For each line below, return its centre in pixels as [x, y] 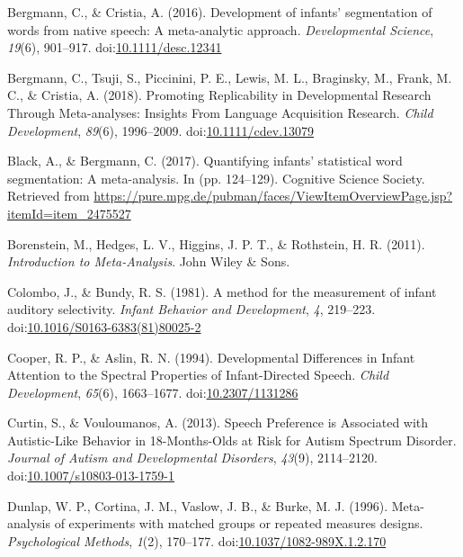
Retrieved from [49, 196]
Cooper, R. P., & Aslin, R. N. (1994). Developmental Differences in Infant [211, 357]
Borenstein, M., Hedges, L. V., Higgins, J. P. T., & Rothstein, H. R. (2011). [216, 243]
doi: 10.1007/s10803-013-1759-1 [91, 476]
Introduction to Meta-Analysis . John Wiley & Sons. [149, 261]
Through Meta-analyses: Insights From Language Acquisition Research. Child [220, 112]
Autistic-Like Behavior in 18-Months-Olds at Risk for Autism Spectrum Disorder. [232, 440]
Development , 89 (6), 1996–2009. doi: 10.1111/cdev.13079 [161, 130]
